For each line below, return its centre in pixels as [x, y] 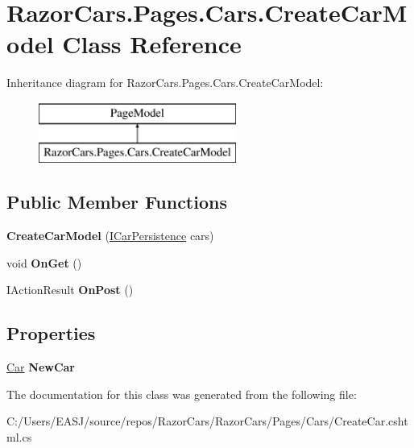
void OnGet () [44, 262]
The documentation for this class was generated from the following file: [182, 394]
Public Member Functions [117, 202]
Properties [51, 333]
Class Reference [152, 44]
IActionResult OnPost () [70, 290]
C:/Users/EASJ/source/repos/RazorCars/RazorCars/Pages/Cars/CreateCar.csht [207, 421]
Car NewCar [41, 367]
